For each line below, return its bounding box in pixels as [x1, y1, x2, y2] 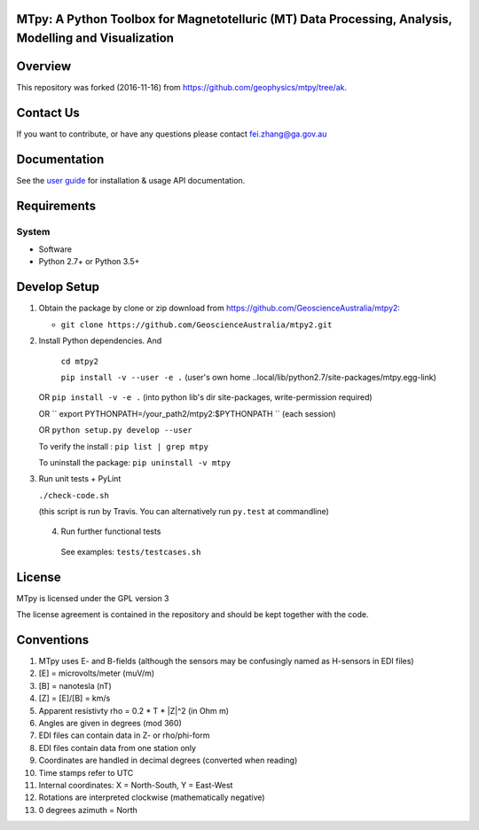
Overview [16, 59, 72, 74]
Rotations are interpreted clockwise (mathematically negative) [38, 792, 265, 803]
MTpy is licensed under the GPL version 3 [16, 592, 169, 603]
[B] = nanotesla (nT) [38, 680, 113, 691]
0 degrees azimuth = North [38, 804, 137, 815]
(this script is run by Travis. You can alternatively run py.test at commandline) [38, 506, 330, 517]
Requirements [16, 198, 97, 213]
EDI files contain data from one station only [38, 742, 197, 753]
